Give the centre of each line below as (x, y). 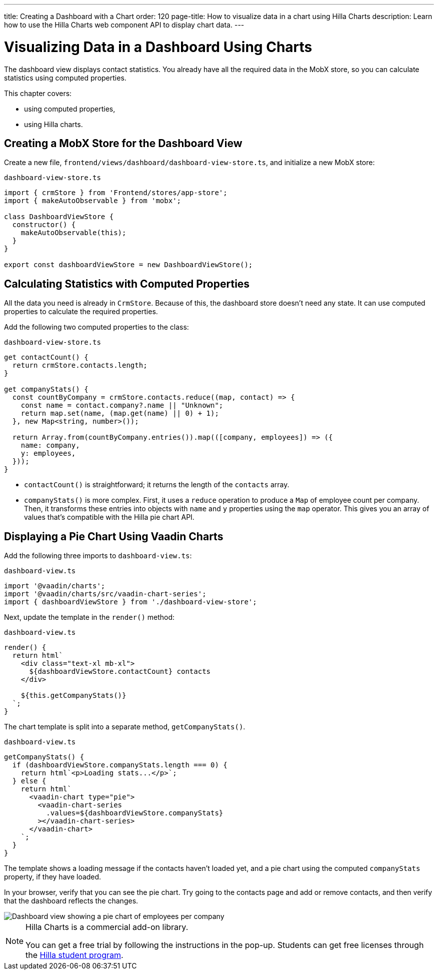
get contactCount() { (46, 357)
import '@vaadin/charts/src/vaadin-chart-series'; (105, 594)
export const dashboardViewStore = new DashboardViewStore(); (128, 265)
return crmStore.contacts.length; (80, 365)
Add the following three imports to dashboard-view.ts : (98, 556)
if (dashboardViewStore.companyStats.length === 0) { (120, 765)
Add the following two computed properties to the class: (96, 327)
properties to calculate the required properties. (81, 312)
